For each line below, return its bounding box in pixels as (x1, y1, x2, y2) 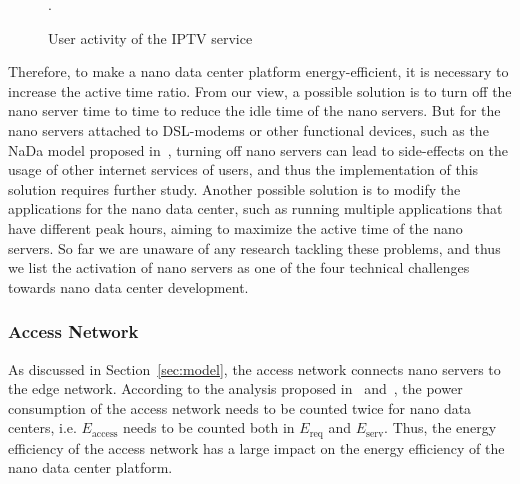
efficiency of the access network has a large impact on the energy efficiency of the (8, 437, 505, 458)
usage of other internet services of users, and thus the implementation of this (8, 159, 479, 180)
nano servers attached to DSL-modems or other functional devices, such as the (8, 119, 489, 140)
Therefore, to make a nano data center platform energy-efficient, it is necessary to (8, 61, 509, 82)
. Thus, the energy (384, 417, 497, 438)
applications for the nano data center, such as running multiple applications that (8, 198, 503, 219)
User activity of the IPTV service (48, 27, 253, 48)
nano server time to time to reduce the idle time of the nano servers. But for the (8, 100, 501, 121)
